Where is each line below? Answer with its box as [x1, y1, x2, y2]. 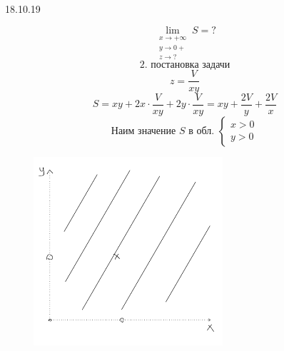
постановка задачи [151, 60, 230, 71]
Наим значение [111, 126, 176, 136]
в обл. [188, 126, 215, 136]
